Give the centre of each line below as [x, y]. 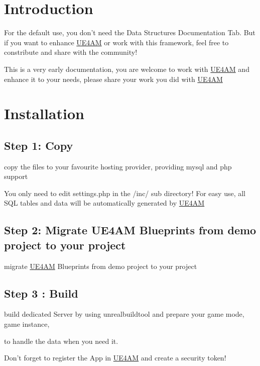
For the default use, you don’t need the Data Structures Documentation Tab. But [130, 32]
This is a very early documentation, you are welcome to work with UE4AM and [127, 69]
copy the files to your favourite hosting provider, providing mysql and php [118, 166]
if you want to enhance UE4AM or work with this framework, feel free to [116, 42]
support [16, 176]
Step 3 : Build [41, 293]
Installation [44, 113]
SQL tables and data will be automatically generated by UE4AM [104, 203]
